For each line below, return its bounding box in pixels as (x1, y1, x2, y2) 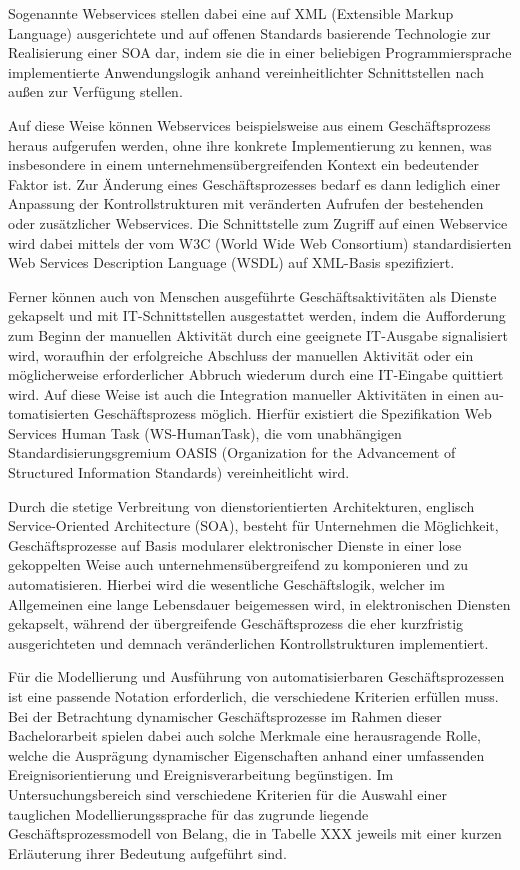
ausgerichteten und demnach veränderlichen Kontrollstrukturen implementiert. (8, 632, 489, 653)
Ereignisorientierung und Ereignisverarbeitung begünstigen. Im (8, 764, 394, 785)
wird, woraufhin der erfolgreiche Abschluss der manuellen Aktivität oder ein (8, 344, 474, 365)
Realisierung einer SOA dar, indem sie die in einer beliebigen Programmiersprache (8, 42, 512, 63)
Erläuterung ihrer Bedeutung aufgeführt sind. (8, 842, 287, 863)
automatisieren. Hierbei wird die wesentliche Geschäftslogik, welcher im (8, 574, 445, 595)
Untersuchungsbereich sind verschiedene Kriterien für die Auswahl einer (8, 783, 447, 804)
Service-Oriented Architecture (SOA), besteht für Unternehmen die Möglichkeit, (8, 515, 499, 536)
